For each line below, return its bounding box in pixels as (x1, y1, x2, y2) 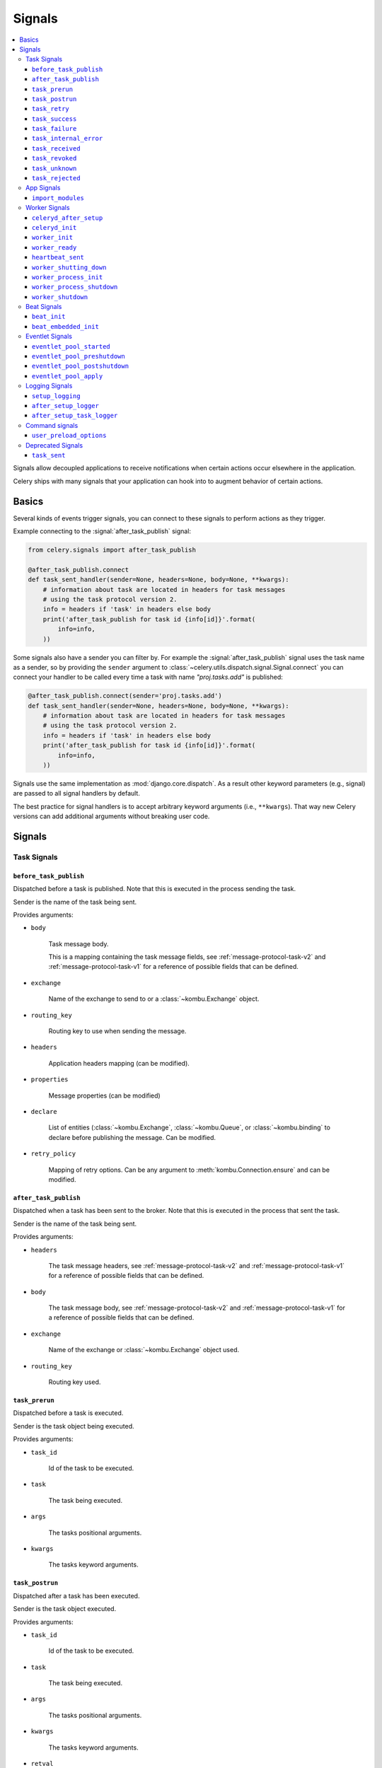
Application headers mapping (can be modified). (48, 1059, 190, 1067)
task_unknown (32, 164, 77, 173)
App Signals (25, 184, 61, 192)
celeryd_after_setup (32, 214, 103, 222)
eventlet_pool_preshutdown (32, 352, 125, 361)
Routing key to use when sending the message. (48, 1027, 187, 1035)
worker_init (32, 233, 74, 242)
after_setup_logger (32, 402, 99, 409)
